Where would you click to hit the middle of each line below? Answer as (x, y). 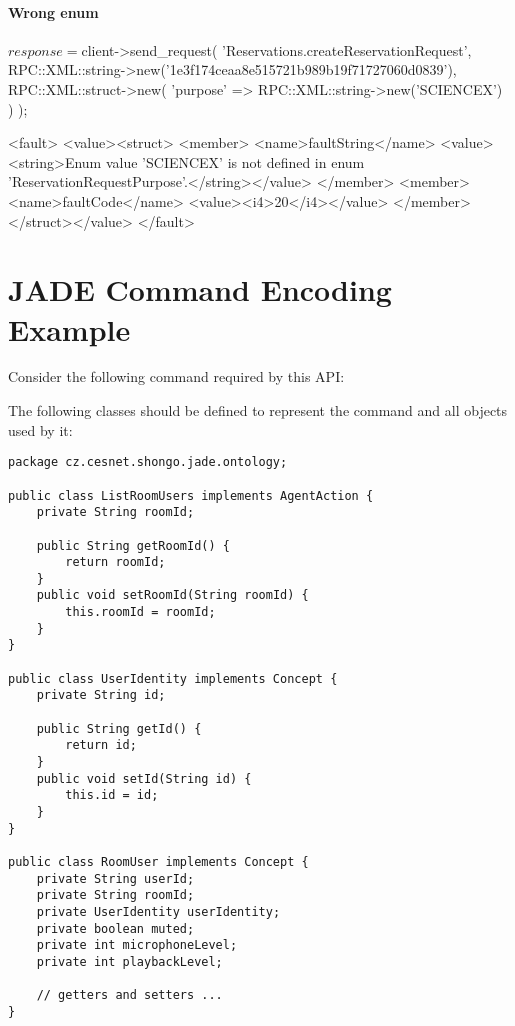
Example (69, 328)
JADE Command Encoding (200, 289)
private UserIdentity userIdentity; (158, 911)
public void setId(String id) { (144, 778)
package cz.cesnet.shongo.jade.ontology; (148, 462)
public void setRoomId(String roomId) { (172, 595)
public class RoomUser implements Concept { (158, 861)
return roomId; (115, 562)
